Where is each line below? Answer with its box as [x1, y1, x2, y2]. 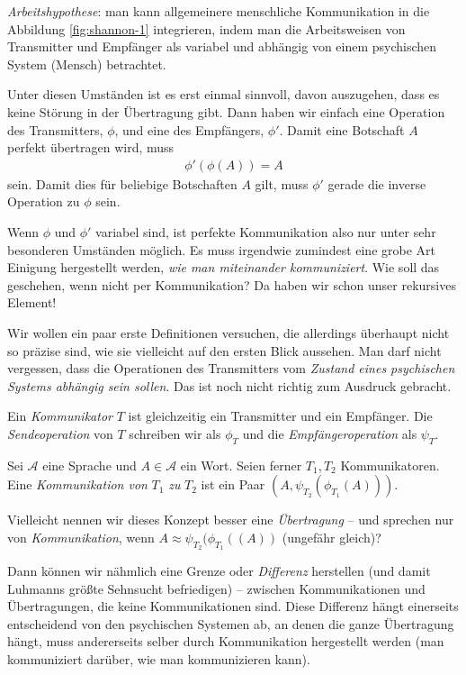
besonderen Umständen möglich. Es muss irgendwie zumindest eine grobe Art [7, 240, 436, 259]
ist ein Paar [201, 475, 265, 494]
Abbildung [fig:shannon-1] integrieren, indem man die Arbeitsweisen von [7, 19, 406, 38]
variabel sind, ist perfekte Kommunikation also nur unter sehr [95, 222, 436, 241]
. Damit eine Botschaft [279, 120, 405, 139]
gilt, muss [255, 174, 309, 193]
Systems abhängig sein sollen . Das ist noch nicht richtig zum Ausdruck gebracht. [7, 376, 452, 395]
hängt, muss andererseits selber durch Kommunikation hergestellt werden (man [7, 632, 444, 651]
